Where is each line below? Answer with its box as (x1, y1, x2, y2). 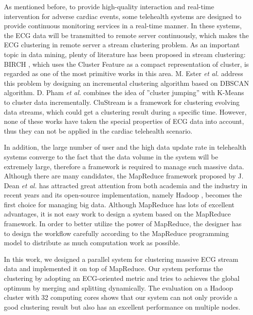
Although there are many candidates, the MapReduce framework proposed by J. (4, 171, 244, 181)
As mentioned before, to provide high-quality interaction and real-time (4, 1, 214, 11)
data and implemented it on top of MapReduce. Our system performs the (4, 263, 223, 274)
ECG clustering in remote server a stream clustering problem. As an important (4, 39, 240, 50)
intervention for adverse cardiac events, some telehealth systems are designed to (4, 11, 241, 21)
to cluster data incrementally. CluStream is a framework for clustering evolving (4, 97, 240, 107)
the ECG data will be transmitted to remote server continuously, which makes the (4, 30, 249, 40)
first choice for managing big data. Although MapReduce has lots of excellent (4, 199, 235, 209)
